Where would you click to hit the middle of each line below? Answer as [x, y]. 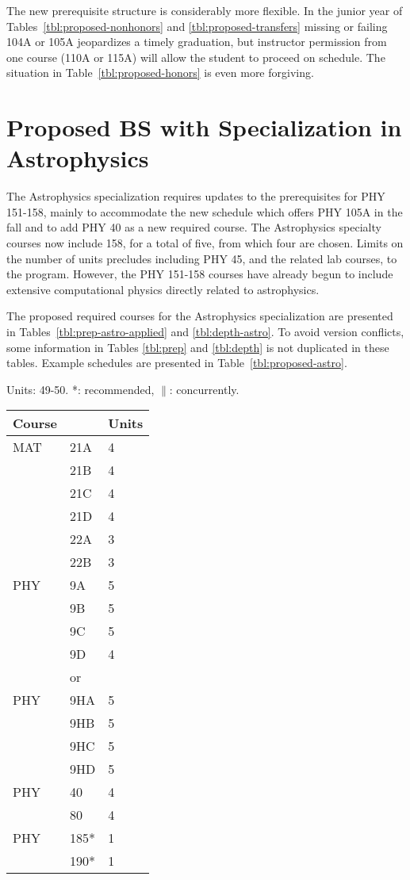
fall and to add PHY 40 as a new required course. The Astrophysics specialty [194, 227]
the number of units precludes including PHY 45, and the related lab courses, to [202, 258]
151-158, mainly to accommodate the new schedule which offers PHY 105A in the [205, 211]
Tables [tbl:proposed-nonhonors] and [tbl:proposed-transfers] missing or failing [197, 26]
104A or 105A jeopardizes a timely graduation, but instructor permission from [197, 42]
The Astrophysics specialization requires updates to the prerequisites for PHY [196, 196]
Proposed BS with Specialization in [204, 127]
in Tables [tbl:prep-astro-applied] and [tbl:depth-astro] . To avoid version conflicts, [205, 332]
